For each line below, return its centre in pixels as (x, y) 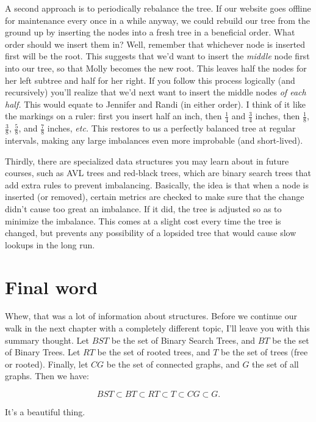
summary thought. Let (47, 340)
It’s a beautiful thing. (45, 412)
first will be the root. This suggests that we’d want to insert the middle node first (157, 56)
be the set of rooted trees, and (154, 352)
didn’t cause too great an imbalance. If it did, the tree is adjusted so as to (143, 208)
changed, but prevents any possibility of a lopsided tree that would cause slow (151, 233)
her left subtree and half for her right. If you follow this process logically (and (150, 80)
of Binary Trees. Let (43, 352)
